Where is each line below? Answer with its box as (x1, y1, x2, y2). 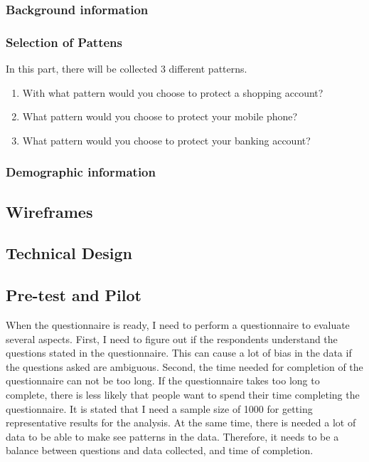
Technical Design (6, 242, 132, 264)
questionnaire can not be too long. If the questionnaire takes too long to (6, 373, 320, 388)
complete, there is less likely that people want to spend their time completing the (6, 387, 360, 402)
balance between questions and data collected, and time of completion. (6, 443, 314, 458)
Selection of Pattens (6, 33, 122, 51)
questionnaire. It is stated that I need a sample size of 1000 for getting (6, 401, 313, 416)
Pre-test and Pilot (6, 284, 141, 306)
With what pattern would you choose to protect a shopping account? (22, 85, 323, 100)
